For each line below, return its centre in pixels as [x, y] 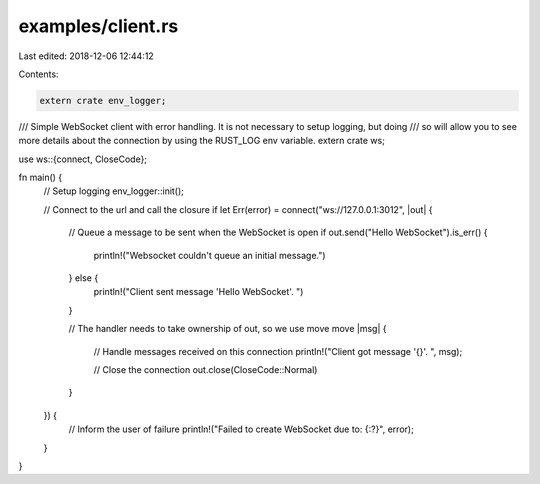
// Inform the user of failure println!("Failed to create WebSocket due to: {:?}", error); [241, 429]
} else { [83, 278]
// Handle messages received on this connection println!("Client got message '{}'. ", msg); [278, 351]
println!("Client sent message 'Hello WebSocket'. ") [198, 292]
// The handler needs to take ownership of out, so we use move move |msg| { [227, 329]
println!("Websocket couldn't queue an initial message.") [209, 255]
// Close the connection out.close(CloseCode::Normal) [205, 369]
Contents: [38, 74]
